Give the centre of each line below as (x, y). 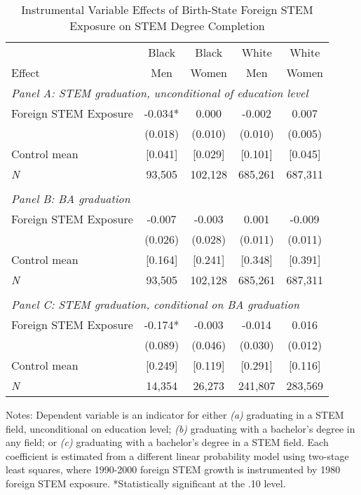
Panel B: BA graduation (71, 198)
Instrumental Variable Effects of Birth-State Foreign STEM (167, 9)
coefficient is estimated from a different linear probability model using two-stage (177, 455)
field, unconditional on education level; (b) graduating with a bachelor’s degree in (180, 428)
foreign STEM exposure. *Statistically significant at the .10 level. (146, 483)
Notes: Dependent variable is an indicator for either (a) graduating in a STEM (175, 414)
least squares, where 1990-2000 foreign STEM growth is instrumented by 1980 (173, 469)
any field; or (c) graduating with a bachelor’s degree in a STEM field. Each (167, 442)
